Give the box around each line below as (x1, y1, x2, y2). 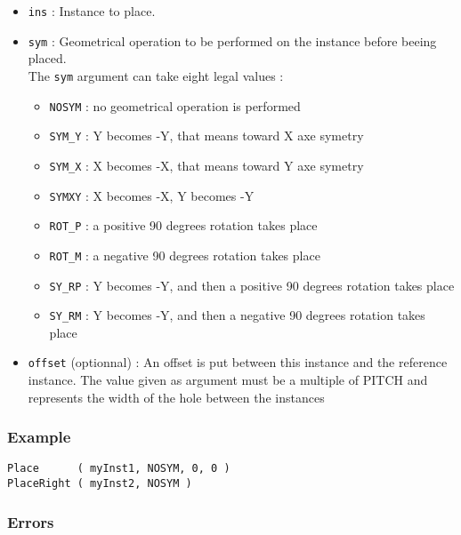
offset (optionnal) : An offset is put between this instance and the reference (28, 353, 448, 371)
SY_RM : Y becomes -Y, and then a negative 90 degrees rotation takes (49, 306, 425, 324)
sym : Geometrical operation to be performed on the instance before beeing (28, 31, 437, 50)
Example (7, 426, 71, 448)
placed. (28, 49, 67, 68)
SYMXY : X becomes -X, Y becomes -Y (49, 186, 255, 204)
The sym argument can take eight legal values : (28, 66, 284, 84)
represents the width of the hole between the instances (28, 387, 325, 406)
